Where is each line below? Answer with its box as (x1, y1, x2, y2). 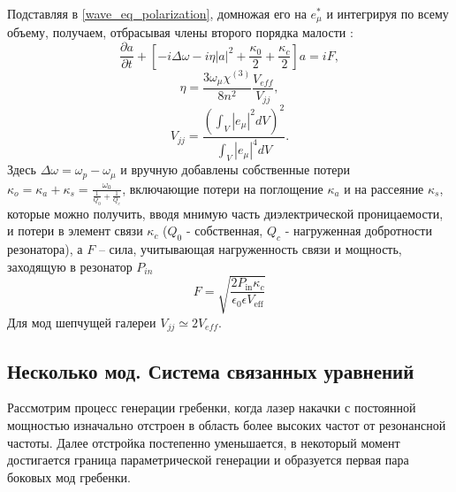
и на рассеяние (344, 179, 424, 197)
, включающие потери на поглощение (122, 179, 323, 197)
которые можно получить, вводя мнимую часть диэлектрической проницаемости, (7, 204, 444, 222)
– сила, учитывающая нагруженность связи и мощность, (98, 239, 402, 258)
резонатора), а (7, 239, 83, 258)
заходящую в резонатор (7, 257, 133, 275)
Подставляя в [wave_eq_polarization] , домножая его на (7, 4, 307, 22)
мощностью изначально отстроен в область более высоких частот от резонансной (7, 415, 446, 434)
